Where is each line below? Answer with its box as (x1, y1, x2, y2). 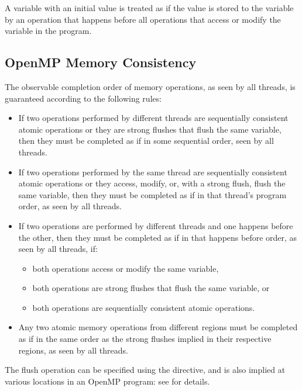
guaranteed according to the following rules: (5, 92, 162, 104)
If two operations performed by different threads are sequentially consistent (18, 112, 289, 124)
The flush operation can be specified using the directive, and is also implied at (5, 364, 286, 376)
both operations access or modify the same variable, (32, 262, 219, 274)
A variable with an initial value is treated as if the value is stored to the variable (5, 2, 294, 13)
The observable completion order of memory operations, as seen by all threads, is (5, 80, 296, 92)
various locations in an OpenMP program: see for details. (5, 375, 210, 387)
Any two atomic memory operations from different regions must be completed (18, 321, 298, 333)
